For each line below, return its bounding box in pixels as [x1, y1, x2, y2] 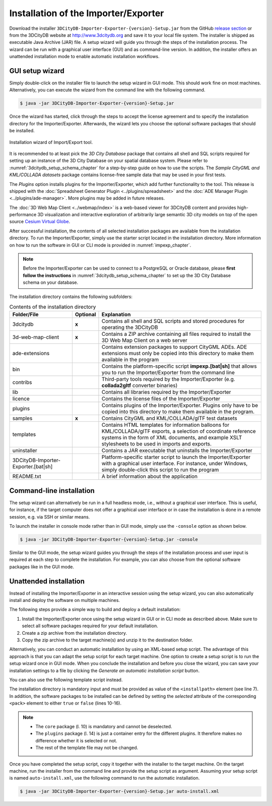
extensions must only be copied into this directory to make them [101, 350, 254, 357]
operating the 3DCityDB [101, 324, 158, 331]
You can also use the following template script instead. [9, 677, 123, 683]
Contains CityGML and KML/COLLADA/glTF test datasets [101, 415, 238, 422]
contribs [12, 379, 32, 386]
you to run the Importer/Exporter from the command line [101, 369, 235, 376]
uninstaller [12, 447, 37, 454]
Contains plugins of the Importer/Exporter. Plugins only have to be [101, 402, 258, 409]
